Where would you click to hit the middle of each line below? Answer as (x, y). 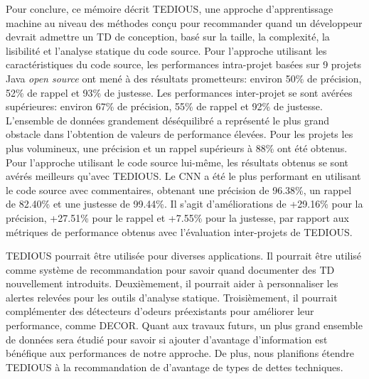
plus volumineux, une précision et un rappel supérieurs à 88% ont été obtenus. (177, 148)
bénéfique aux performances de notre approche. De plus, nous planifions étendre (180, 353)
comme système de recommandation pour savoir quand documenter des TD (170, 269)
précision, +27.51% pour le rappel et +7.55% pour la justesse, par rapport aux (177, 217)
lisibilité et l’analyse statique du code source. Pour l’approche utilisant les (166, 50)
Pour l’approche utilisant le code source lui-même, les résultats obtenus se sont (177, 162)
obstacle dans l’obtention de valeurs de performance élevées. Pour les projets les (180, 134)
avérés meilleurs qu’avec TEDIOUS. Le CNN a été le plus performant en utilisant (183, 176)
